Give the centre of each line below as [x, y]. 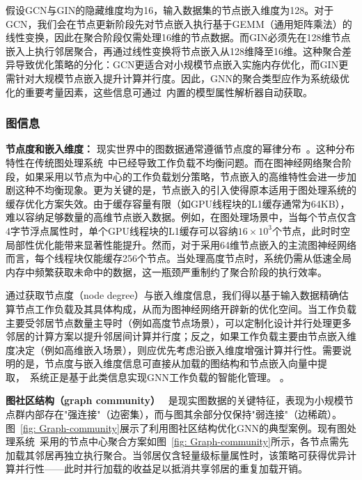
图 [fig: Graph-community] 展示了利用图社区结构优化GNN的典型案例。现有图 [176, 427]
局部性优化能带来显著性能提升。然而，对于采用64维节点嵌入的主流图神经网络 [181, 244]
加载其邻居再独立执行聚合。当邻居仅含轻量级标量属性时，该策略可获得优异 [176, 455]
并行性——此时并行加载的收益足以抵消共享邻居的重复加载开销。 [161, 469]
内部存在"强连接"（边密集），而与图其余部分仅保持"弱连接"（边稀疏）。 [183, 414]
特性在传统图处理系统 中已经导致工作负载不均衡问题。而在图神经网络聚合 [174, 162]
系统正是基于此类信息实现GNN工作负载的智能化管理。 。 [159, 377]
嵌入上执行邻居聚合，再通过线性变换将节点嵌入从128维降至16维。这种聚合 [174, 51]
